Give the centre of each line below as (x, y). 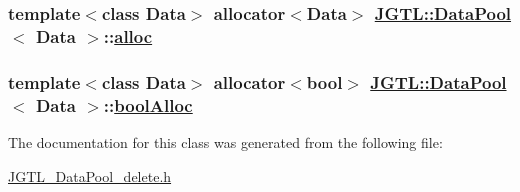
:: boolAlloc (148, 104)
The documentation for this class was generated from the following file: (225, 141)
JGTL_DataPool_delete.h (90, 175)
